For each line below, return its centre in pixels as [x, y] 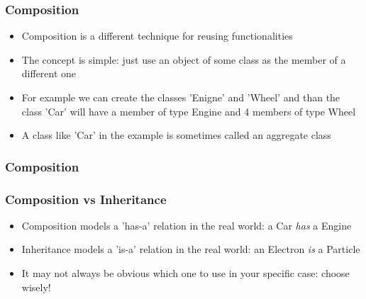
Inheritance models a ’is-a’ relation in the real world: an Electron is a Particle [191, 249]
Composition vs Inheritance [86, 199]
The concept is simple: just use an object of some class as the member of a [184, 59]
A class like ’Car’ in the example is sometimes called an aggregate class [176, 135]
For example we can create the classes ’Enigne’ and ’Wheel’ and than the [181, 97]
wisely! [36, 287]
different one [49, 73]
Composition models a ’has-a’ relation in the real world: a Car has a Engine [187, 225]
